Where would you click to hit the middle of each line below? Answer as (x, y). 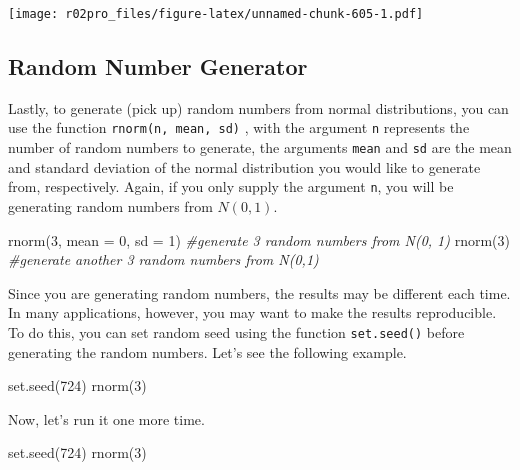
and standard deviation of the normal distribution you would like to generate (244, 166)
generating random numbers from (110, 206)
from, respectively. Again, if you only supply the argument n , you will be (231, 186)
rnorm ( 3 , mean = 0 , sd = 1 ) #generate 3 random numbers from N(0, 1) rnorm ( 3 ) (259, 239)
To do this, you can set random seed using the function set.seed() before (236, 331)
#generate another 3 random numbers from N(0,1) (163, 259)
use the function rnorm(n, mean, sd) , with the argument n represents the (239, 127)
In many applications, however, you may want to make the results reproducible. (252, 312)
